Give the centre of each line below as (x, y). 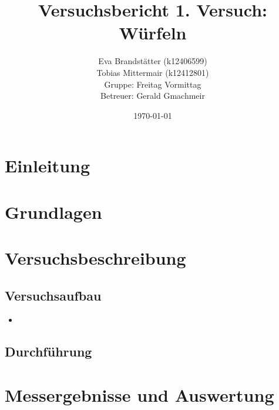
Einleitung (48, 166)
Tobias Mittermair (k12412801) (153, 72)
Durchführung (48, 351)
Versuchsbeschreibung (95, 258)
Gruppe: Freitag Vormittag (153, 84)
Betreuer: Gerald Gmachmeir (153, 96)
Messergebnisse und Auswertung (139, 394)
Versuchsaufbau (53, 295)
